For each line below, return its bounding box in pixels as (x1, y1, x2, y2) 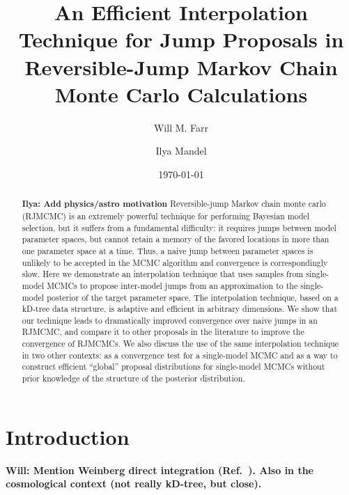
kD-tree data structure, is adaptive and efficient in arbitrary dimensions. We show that (22, 303, 338, 315)
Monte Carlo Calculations (54, 79, 308, 108)
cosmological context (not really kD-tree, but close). (6, 476, 262, 491)
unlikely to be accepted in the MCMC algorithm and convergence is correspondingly (22, 256, 328, 268)
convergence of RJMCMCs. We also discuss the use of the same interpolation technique (22, 338, 339, 349)
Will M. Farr (153, 120, 209, 134)
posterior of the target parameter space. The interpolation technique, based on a (47, 291, 339, 303)
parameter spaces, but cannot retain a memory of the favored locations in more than (22, 233, 329, 245)
